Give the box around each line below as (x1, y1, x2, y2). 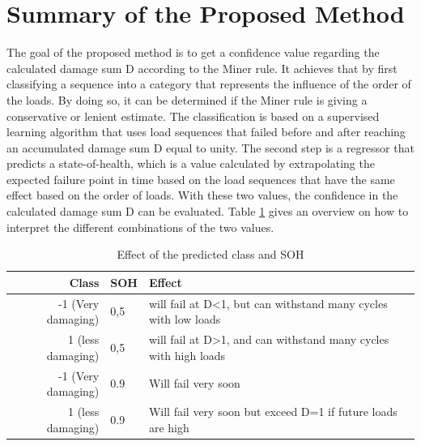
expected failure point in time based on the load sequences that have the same (6, 170, 395, 187)
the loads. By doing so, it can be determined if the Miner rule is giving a (6, 91, 368, 108)
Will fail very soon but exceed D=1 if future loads (148, 403, 398, 419)
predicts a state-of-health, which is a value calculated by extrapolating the (6, 155, 375, 172)
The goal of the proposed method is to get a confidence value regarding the (6, 44, 380, 61)
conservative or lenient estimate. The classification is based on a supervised (6, 107, 380, 124)
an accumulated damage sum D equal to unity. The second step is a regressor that (6, 139, 415, 156)
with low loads (148, 311, 221, 328)
